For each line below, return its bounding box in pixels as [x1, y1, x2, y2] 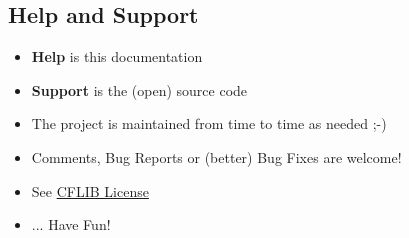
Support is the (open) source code [31, 79, 248, 100]
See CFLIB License [31, 180, 149, 201]
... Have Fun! [31, 214, 111, 235]
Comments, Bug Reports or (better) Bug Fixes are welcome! [31, 146, 402, 167]
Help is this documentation [31, 46, 203, 67]
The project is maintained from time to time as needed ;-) [31, 113, 387, 134]
